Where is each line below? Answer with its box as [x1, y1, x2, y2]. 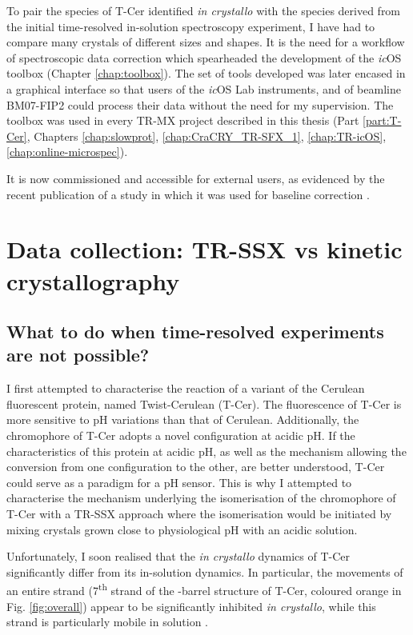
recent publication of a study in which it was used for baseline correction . [6, 186, 370, 202]
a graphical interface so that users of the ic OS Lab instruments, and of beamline [6, 80, 401, 97]
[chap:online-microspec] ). [6, 143, 128, 160]
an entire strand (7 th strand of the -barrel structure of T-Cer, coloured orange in [6, 580, 402, 599]
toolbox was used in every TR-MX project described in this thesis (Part [6, 112, 359, 129]
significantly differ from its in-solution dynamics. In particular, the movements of [6, 563, 403, 580]
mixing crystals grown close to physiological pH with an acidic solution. [6, 521, 358, 537]
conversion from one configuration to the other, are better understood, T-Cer [6, 458, 385, 475]
